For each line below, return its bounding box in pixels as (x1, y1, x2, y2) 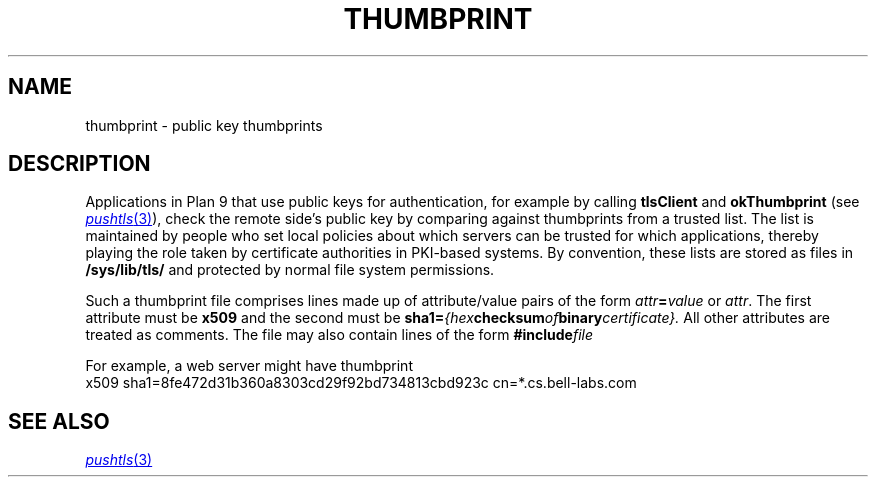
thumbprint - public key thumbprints (85, 116, 323, 134)
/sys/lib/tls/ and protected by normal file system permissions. (85, 261, 495, 279)
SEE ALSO (8, 408, 110, 434)
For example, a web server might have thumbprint (85, 357, 413, 375)
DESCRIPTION (8, 151, 151, 177)
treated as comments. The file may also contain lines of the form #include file (85, 326, 594, 344)
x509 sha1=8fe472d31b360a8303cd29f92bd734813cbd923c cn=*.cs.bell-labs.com (85, 374, 637, 392)
